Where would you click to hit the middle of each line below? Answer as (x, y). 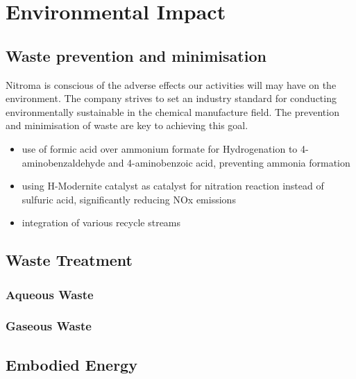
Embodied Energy (71, 364)
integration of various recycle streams (101, 222)
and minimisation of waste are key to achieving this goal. (127, 125)
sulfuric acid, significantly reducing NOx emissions (129, 199)
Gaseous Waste (49, 326)
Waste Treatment (69, 260)
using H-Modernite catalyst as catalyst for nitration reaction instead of (173, 186)
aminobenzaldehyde (63, 162)
